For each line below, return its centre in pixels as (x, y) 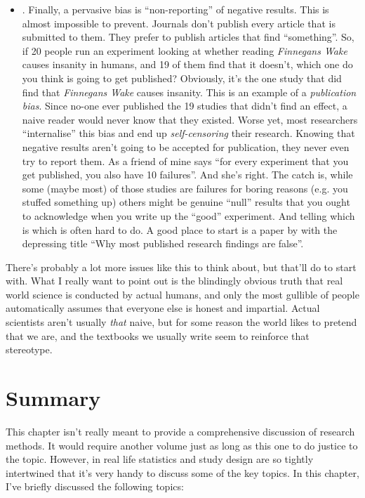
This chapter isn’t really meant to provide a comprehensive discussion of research (180, 431)
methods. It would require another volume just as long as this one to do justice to (182, 445)
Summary (53, 398)
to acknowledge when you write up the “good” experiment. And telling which (188, 215)
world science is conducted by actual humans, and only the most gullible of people (182, 294)
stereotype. (29, 349)
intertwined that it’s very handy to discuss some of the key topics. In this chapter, (182, 472)
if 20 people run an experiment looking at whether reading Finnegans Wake (185, 50)
